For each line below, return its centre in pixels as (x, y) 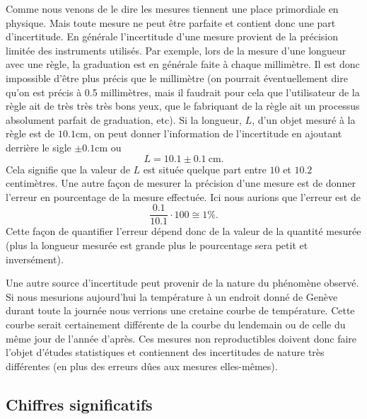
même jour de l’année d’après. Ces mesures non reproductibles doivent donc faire (181, 338)
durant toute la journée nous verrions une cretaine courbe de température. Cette (180, 310)
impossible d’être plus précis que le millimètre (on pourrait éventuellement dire (177, 78)
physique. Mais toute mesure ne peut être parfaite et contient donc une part (171, 22)
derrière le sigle (39, 147)
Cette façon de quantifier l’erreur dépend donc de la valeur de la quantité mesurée (183, 231)
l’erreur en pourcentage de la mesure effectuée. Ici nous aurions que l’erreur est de (183, 196)
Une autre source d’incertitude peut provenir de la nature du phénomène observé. (182, 283)
